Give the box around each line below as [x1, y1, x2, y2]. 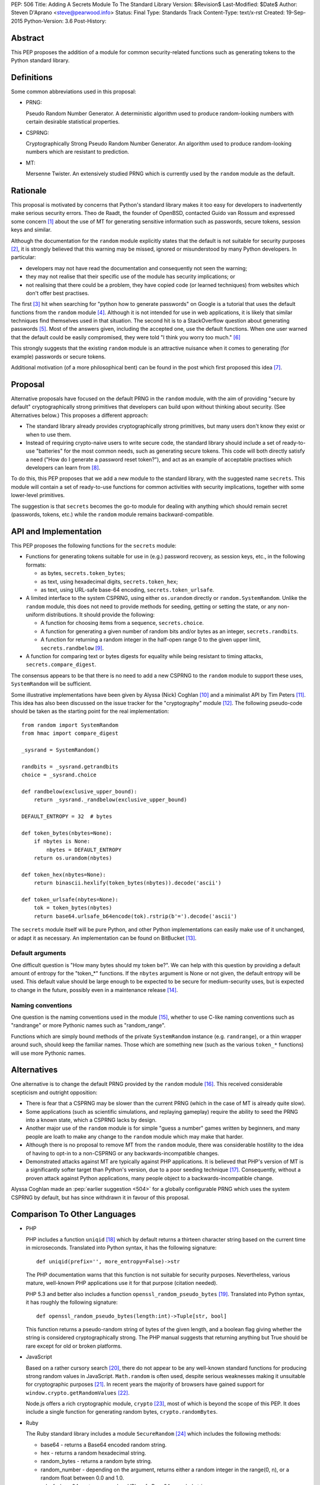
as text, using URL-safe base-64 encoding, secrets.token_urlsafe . [40, 586, 215, 593]
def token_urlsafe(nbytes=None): [21, 896, 119, 903]
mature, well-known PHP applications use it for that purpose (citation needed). [25, 1279, 218, 1287]
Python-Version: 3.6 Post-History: [24, 17, 107, 24]
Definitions [11, 72, 53, 83]
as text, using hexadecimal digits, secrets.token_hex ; [40, 578, 178, 585]
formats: [25, 561, 47, 568]
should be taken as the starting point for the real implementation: [11, 707, 169, 715]
